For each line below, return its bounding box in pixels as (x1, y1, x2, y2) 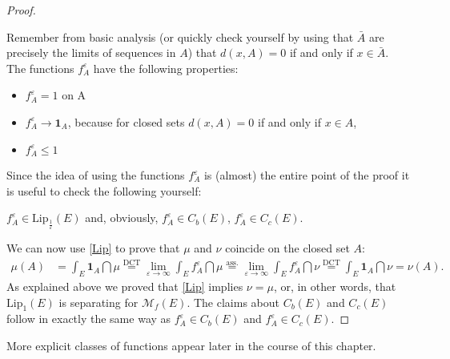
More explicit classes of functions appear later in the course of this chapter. (6, 337, 376, 353)
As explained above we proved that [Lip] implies (6, 278, 243, 295)
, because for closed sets (67, 113, 185, 130)
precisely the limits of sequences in (6, 44, 176, 61)
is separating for (58, 293, 139, 310)
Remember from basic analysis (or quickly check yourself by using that (6, 28, 354, 45)
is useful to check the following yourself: (6, 182, 202, 199)
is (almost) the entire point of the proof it (203, 167, 410, 184)
